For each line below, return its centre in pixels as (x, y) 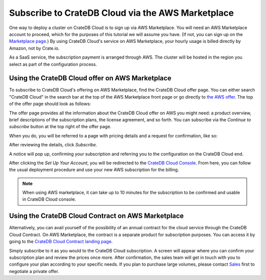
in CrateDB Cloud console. (49, 199)
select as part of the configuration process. (53, 64)
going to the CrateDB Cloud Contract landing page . (61, 242)
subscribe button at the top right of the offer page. (60, 127)
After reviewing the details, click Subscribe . (53, 145)
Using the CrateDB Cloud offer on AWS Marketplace (90, 78)
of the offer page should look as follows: (50, 104)
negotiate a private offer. (34, 271)
